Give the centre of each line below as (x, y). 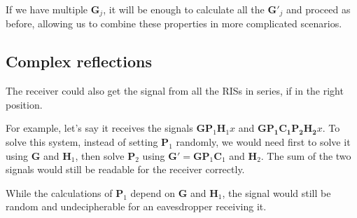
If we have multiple (47, 9)
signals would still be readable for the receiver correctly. (125, 169)
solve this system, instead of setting (82, 142)
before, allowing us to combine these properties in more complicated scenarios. (174, 23)
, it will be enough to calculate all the (184, 9)
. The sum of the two (306, 155)
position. (24, 104)
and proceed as (318, 9)
